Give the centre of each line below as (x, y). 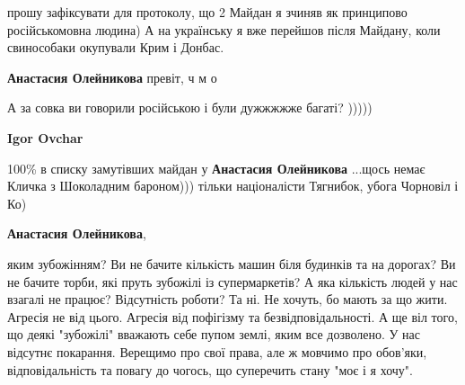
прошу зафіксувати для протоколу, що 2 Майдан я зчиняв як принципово (207, 12)
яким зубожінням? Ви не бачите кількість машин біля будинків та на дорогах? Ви (232, 263)
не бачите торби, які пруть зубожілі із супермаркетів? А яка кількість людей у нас (232, 281)
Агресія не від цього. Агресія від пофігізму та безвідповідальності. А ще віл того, (232, 316)
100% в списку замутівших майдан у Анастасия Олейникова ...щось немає (216, 168)
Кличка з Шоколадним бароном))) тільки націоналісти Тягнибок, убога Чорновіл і (233, 186)
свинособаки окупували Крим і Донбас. (116, 47)
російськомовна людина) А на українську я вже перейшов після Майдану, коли (224, 29)
